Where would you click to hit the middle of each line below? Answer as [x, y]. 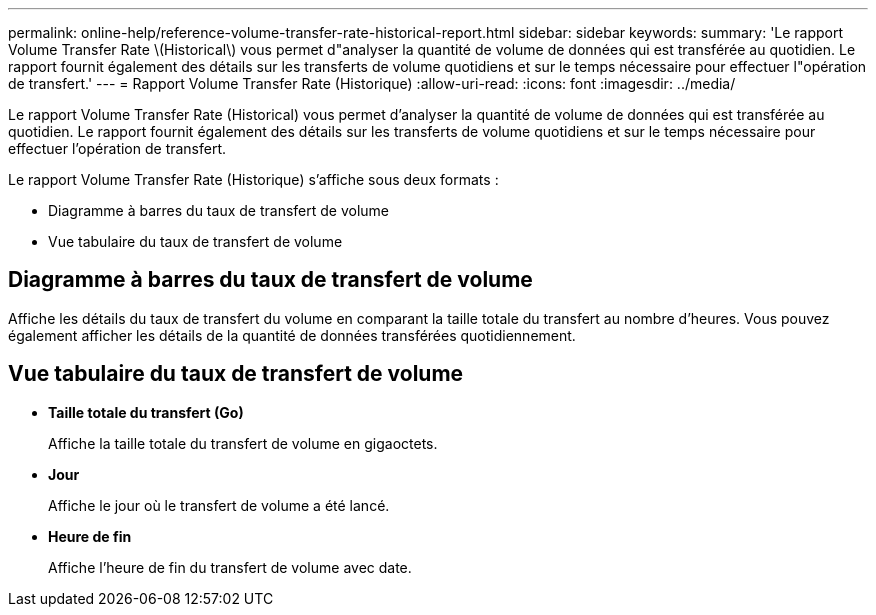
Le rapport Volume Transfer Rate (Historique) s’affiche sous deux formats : [253, 179]
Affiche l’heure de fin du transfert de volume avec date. [230, 567]
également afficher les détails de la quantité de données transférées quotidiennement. [292, 335]
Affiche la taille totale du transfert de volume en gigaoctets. [243, 443]
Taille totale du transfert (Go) [146, 412]
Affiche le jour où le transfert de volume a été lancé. [219, 505]
